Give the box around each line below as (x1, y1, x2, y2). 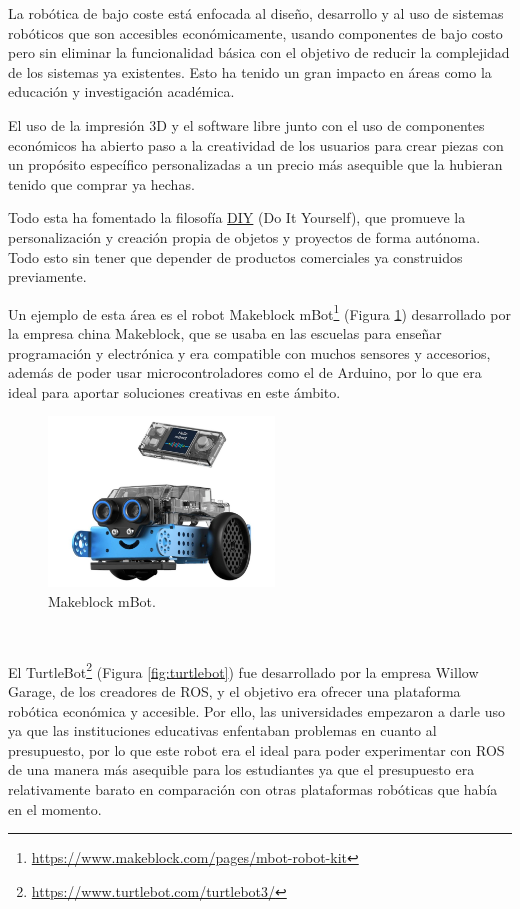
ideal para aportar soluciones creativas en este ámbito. (8, 381, 341, 402)
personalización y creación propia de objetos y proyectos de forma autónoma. (8, 226, 481, 247)
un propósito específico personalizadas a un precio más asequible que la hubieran (8, 154, 503, 175)
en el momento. (8, 798, 102, 819)
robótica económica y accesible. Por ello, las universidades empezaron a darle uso (8, 700, 505, 721)
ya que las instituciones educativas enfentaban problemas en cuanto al (8, 720, 437, 741)
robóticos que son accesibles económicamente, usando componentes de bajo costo (8, 22, 503, 43)
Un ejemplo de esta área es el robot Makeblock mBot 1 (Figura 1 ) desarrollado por (8, 300, 511, 324)
